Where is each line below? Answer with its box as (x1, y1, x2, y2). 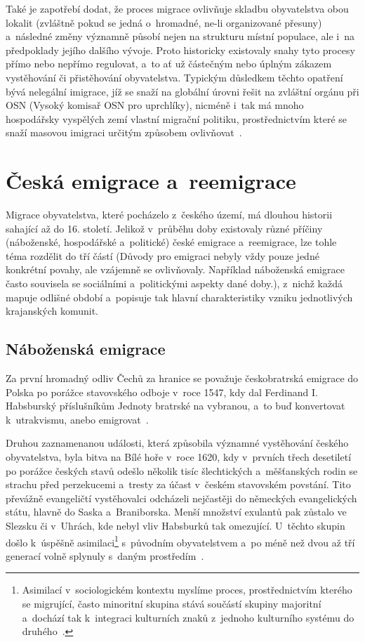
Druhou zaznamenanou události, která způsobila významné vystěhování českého (6, 435, 349, 450)
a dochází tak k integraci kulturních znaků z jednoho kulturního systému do (22, 610, 354, 624)
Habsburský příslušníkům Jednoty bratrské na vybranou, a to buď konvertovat (6, 398, 345, 413)
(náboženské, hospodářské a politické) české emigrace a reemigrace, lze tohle (6, 235, 337, 249)
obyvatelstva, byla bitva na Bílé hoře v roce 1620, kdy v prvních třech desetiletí (6, 449, 352, 464)
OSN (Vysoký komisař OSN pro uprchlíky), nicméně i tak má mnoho (6, 98, 304, 112)
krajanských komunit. (6, 303, 98, 318)
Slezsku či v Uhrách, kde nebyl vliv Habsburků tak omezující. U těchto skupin (6, 518, 345, 532)
